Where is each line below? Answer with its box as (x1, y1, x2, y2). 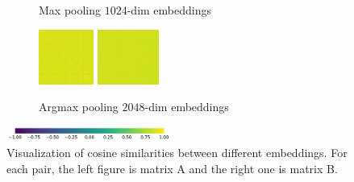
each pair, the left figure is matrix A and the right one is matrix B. (6, 159, 338, 176)
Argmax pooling (39, 98, 119, 115)
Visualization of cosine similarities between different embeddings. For (6, 144, 348, 161)
